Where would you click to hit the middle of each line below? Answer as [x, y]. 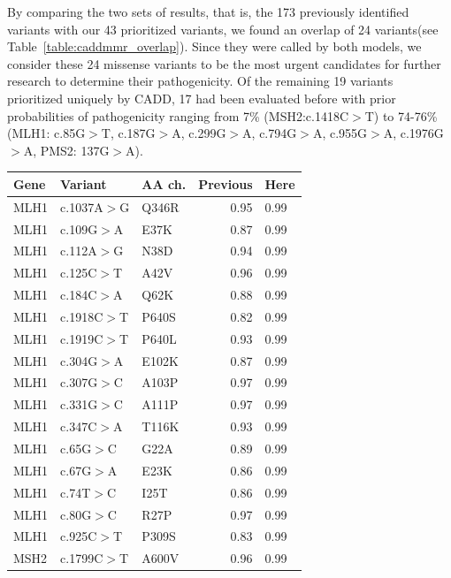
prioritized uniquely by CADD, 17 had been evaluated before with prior [202, 98]
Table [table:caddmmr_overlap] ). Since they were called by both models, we [214, 46]
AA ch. [164, 183]
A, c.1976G [413, 133]
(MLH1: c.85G [46, 133]
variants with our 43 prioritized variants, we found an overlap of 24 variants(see [223, 29]
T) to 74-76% [401, 115]
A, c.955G [340, 133]
